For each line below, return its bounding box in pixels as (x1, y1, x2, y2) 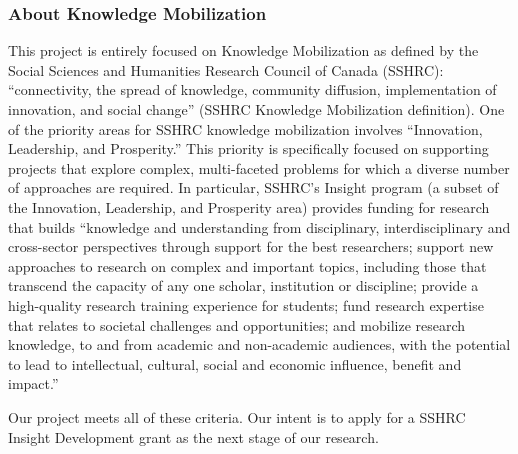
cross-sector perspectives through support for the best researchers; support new (8, 236, 494, 257)
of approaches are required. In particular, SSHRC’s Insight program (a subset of (8, 177, 499, 198)
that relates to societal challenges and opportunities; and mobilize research (8, 314, 466, 335)
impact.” (8, 373, 59, 394)
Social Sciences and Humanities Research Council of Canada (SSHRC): (8, 59, 444, 80)
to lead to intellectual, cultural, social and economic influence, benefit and (8, 353, 462, 374)
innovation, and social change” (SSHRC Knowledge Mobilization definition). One (8, 99, 505, 119)
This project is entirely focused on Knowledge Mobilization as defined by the (8, 40, 479, 61)
